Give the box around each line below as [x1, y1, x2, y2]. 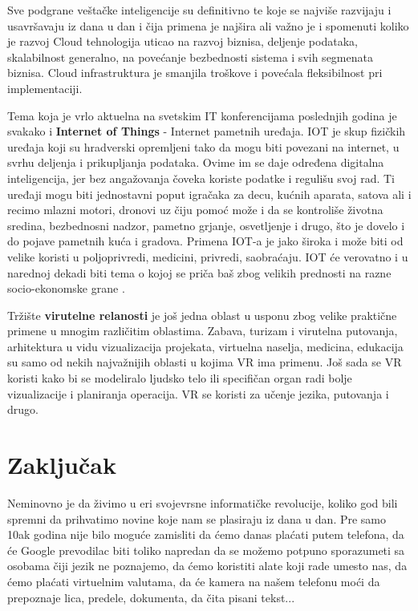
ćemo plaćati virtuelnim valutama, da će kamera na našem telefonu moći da [7, 573, 380, 589]
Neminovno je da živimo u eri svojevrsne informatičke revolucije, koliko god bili [7, 494, 398, 511]
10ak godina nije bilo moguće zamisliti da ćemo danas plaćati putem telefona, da [7, 526, 404, 543]
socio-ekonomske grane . [7, 280, 125, 297]
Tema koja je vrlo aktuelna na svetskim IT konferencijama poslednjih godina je [7, 107, 397, 123]
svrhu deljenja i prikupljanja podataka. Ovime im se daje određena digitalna [7, 154, 384, 171]
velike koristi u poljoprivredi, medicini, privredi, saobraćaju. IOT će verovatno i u [7, 248, 408, 265]
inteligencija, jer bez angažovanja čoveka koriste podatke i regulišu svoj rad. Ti [7, 169, 395, 186]
